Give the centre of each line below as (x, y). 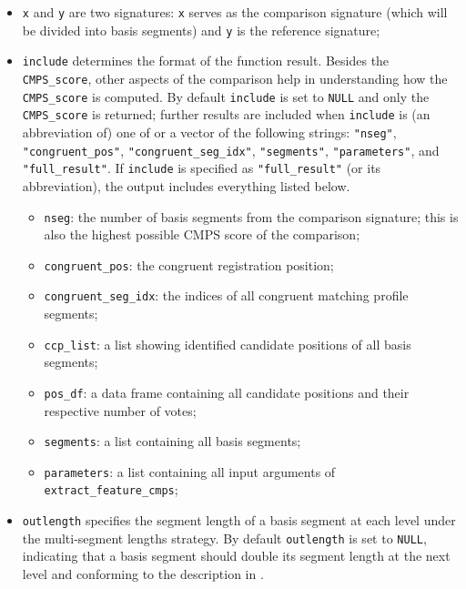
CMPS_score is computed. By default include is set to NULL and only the (226, 96)
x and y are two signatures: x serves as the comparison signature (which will (235, 12)
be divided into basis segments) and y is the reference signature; (201, 30)
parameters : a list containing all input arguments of (190, 471)
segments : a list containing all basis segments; (172, 441)
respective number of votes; (120, 410)
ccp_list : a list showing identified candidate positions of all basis (228, 344)
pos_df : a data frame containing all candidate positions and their (227, 392)
